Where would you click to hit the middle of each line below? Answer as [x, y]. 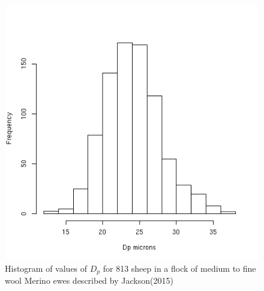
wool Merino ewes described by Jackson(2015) [89, 280]
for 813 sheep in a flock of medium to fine [179, 268]
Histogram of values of [46, 268]
